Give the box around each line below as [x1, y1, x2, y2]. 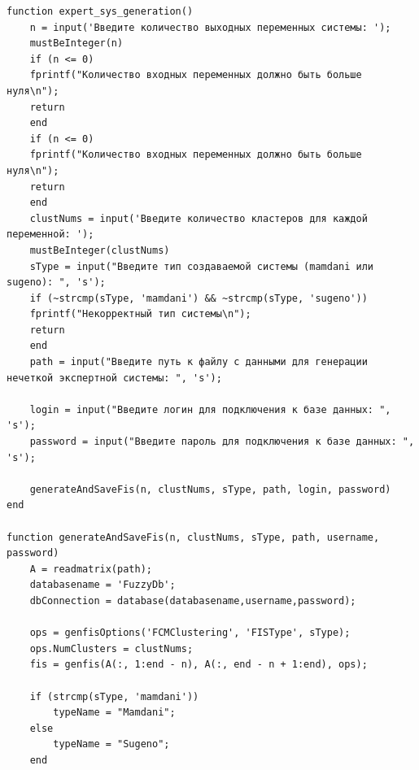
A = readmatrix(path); [29, 563, 152, 575]
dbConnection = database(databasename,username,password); [29, 594, 356, 607]
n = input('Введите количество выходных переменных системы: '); [29, 21, 391, 33]
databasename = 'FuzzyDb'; [29, 579, 176, 591]
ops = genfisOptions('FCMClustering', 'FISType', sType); [29, 627, 351, 639]
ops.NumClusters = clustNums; [29, 642, 194, 655]
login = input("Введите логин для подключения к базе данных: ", [29, 403, 391, 415]
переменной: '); [7, 228, 94, 241]
